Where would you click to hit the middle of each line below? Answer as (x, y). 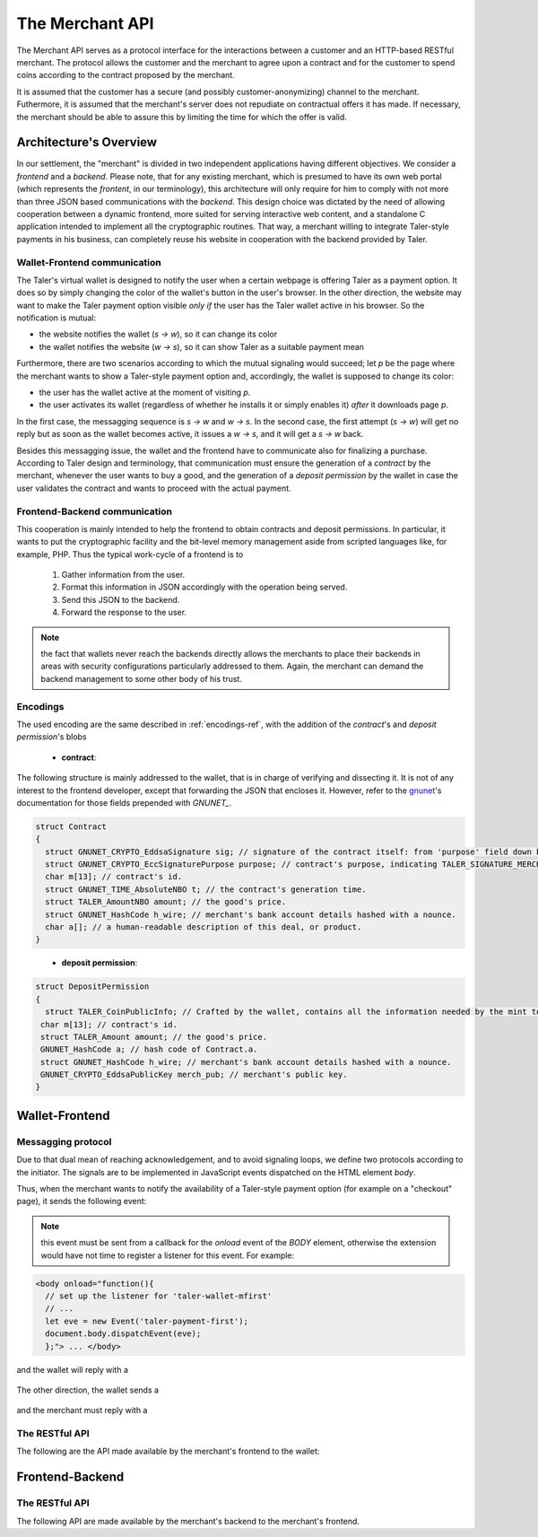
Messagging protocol (64, 1141)
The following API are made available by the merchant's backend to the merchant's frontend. (188, 1521)
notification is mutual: (56, 318)
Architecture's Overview (87, 142)
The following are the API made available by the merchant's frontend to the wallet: (168, 1451)
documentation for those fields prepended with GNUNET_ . (124, 802)
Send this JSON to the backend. (121, 599)
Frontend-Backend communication (94, 511)
